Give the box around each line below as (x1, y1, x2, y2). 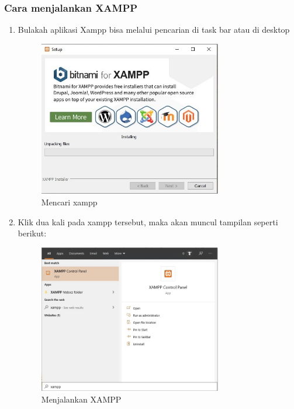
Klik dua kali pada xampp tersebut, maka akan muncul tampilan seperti (18, 215, 278, 228)
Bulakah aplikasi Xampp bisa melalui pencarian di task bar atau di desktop (18, 23, 290, 36)
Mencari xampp (41, 196, 98, 208)
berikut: (18, 227, 47, 239)
